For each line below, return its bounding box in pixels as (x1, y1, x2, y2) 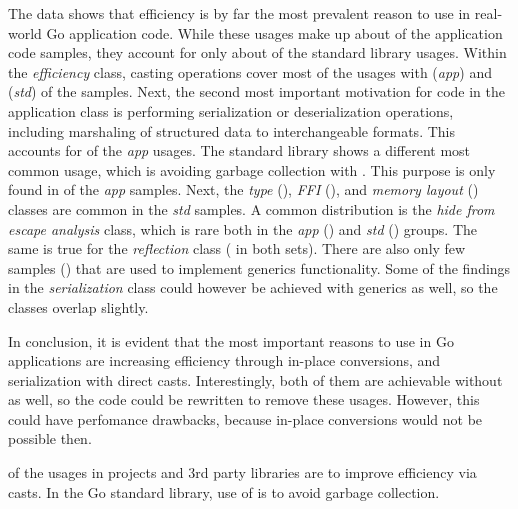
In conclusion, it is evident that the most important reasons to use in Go (8, 330, 454, 351)
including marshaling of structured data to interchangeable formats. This (8, 120, 455, 141)
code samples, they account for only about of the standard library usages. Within (8, 42, 507, 63)
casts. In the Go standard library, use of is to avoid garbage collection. (8, 481, 440, 502)
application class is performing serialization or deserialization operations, (8, 100, 454, 121)
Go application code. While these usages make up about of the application (46, 22, 503, 43)
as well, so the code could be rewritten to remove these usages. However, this (8, 389, 480, 410)
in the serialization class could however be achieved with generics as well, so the (8, 277, 498, 298)
